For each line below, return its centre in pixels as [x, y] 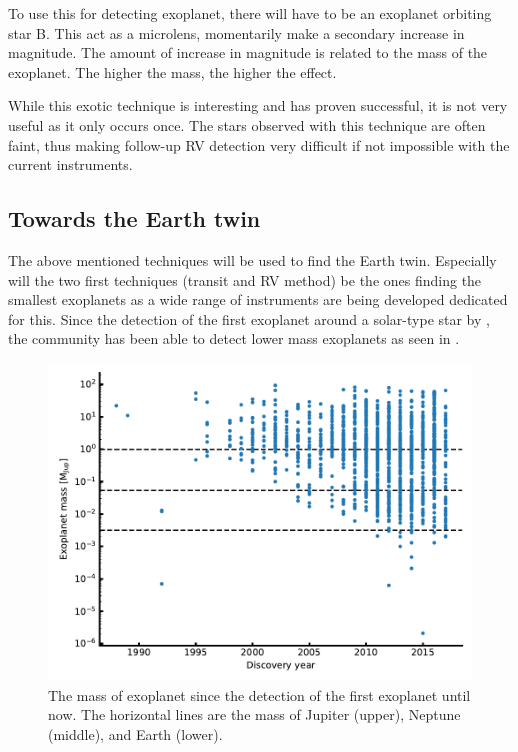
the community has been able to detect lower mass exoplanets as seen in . [234, 338]
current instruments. [70, 164]
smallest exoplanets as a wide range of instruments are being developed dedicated [258, 299]
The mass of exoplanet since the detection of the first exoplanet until [259, 694]
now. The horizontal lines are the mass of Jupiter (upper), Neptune [254, 714]
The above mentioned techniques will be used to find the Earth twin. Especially [252, 259]
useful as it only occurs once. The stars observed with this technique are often [247, 124]
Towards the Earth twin [134, 218]
